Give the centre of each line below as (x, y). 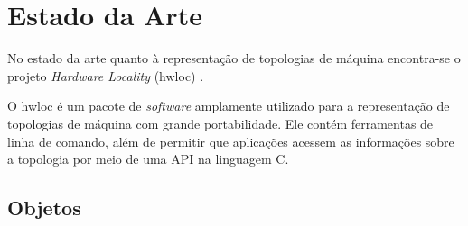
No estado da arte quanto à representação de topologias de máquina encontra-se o (234, 58)
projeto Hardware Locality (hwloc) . (106, 75)
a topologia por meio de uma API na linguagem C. (148, 159)
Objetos (44, 208)
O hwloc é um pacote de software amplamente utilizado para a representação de (229, 106)
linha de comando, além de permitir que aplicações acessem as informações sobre (231, 141)
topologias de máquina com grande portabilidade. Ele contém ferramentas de (220, 123)
